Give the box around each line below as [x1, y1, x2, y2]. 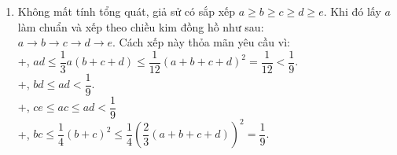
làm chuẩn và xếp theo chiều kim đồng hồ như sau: [17, 18, 264, 35]
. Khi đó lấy [323, 3, 381, 19]
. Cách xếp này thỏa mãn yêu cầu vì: [112, 34, 290, 50]
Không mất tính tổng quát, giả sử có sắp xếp [17, 3, 236, 19]
